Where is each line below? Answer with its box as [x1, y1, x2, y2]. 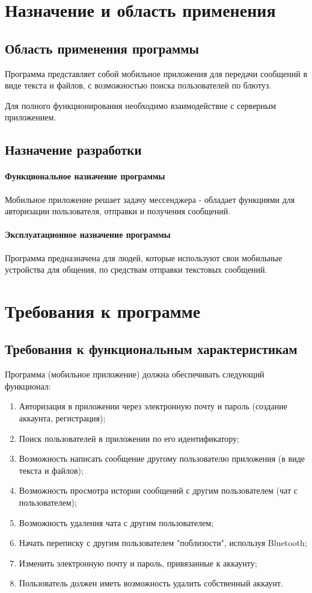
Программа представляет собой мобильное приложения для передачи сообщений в [5, 67, 308, 79]
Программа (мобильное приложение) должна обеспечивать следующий [5, 368, 265, 380]
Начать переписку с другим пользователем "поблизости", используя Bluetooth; [19, 536, 307, 549]
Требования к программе [5, 298, 201, 323]
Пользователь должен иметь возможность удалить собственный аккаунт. [19, 577, 283, 589]
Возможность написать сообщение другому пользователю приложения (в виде [19, 452, 305, 465]
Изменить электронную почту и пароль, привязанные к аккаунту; [19, 556, 257, 569]
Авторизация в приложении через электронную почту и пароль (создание [19, 400, 287, 412]
